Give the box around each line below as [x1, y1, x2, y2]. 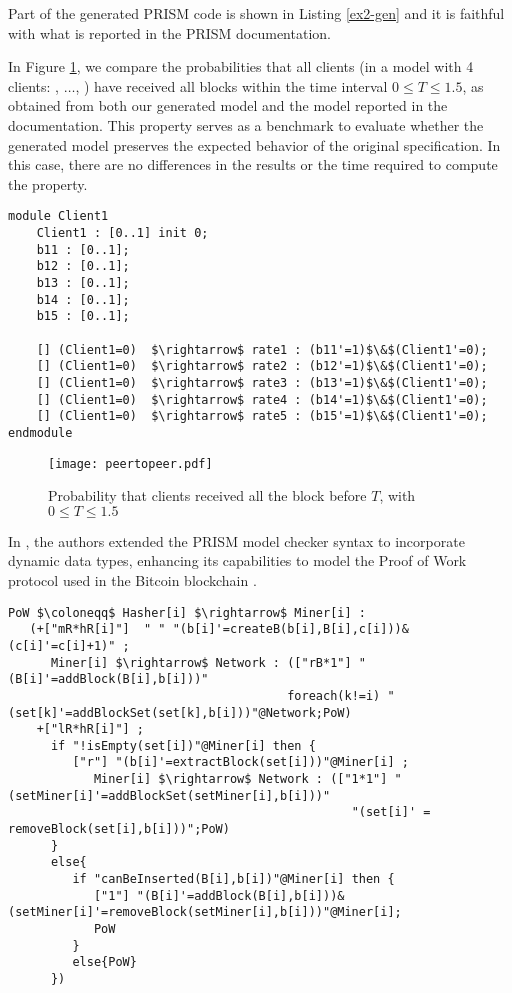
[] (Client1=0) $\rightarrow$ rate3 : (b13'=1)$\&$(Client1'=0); [36, 375, 488, 390]
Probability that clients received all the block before [48, 485, 367, 506]
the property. [8, 173, 88, 194]
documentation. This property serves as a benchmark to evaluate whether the [8, 114, 484, 135]
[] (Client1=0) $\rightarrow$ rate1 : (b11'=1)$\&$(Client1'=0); [36, 342, 488, 357]
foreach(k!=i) [287, 688, 381, 703]
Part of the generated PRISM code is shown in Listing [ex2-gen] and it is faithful [8, 3, 505, 23]
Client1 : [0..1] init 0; [36, 226, 209, 240]
